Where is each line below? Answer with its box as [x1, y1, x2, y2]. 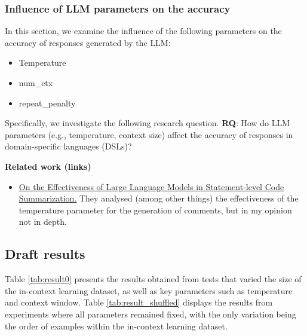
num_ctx [19, 77, 53, 88]
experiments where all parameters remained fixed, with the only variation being [5, 307, 296, 320]
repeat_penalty [19, 96, 76, 109]
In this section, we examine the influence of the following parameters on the [5, 25, 282, 37]
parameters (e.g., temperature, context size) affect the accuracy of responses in [5, 128, 293, 140]
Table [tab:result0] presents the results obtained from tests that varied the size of [5, 273, 302, 285]
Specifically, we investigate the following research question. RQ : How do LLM [5, 117, 290, 129]
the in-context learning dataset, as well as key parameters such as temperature [5, 284, 293, 297]
